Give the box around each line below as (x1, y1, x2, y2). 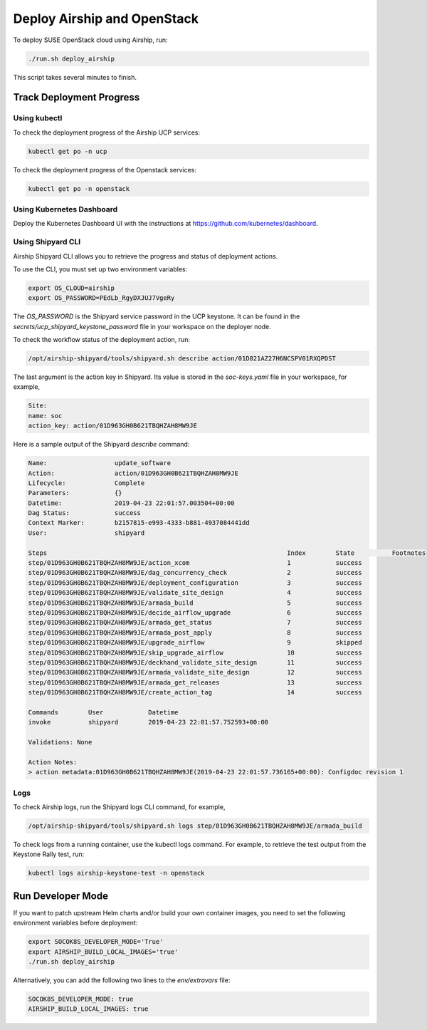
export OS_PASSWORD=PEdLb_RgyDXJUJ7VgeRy (28, 294, 175, 302)
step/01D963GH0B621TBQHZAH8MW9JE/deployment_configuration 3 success (28, 578, 362, 587)
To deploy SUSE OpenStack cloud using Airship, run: (13, 36, 168, 44)
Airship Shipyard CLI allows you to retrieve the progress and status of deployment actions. (13, 251, 278, 260)
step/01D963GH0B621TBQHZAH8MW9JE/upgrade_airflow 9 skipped (28, 638, 362, 647)
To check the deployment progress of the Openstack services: (13, 165, 197, 174)
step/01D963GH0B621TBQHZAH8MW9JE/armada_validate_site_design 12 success (28, 668, 362, 677)
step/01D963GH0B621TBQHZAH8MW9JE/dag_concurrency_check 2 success (28, 568, 362, 577)
